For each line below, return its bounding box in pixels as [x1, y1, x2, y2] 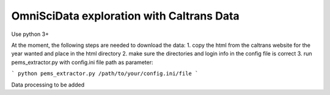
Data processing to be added [11, 81, 85, 88]
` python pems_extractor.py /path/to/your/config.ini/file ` [11, 70, 199, 77]
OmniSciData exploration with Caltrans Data [11, 9, 240, 23]
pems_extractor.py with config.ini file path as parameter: [11, 58, 153, 66]
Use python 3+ [11, 30, 49, 38]
